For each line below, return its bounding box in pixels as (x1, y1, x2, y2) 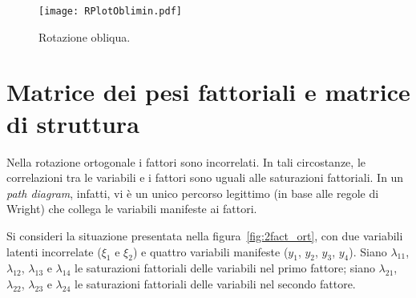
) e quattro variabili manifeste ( (132, 243, 289, 260)
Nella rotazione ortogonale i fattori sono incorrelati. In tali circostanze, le (6, 153, 366, 170)
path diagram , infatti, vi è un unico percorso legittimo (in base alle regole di (6, 184, 379, 201)
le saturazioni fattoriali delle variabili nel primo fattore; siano (75, 260, 375, 276)
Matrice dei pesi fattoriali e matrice (6, 75, 410, 108)
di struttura (6, 107, 139, 139)
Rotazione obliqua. (38, 28, 131, 45)
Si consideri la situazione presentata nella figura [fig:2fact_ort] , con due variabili (6, 227, 403, 244)
